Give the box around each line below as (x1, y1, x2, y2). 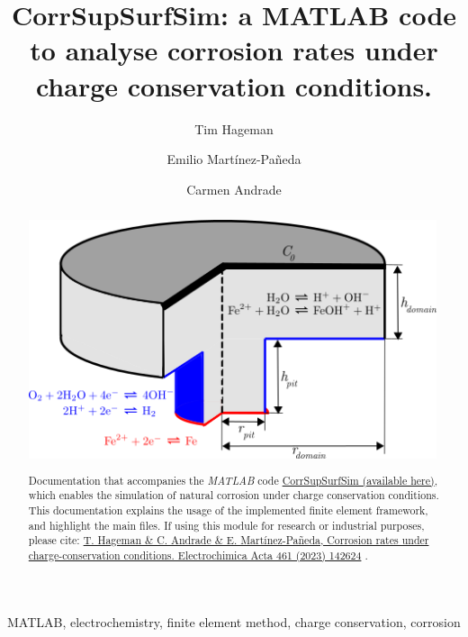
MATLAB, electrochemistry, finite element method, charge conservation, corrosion (7, 612, 461, 631)
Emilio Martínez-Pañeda (166, 150, 301, 168)
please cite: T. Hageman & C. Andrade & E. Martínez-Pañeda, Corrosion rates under (28, 532, 429, 548)
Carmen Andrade (186, 179, 282, 198)
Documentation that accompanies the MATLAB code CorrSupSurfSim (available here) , (28, 472, 437, 487)
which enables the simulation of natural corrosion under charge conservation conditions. (28, 487, 439, 503)
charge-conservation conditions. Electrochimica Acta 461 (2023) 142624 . (28, 547, 368, 562)
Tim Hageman (194, 119, 274, 138)
